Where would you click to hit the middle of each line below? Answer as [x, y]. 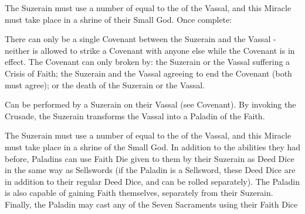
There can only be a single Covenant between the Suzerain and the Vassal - [140, 39]
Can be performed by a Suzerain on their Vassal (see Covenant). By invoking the [150, 104]
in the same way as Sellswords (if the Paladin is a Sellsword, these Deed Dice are [150, 170]
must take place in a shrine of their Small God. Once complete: [118, 19]
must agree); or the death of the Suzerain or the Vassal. [105, 84]
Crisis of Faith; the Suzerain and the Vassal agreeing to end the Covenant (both [148, 73]
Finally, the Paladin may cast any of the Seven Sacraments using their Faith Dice [151, 204]
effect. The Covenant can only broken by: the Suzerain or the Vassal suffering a [148, 62]
